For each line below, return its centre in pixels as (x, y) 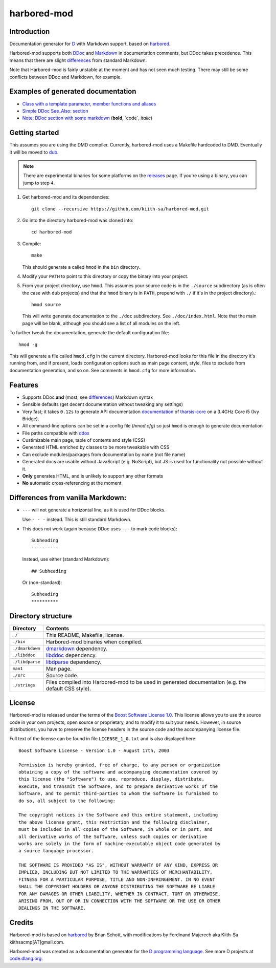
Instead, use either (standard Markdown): (66, 559)
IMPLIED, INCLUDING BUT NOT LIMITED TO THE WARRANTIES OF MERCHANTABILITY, (116, 872)
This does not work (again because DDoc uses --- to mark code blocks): (100, 529)
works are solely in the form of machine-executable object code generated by (120, 844)
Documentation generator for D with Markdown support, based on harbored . (90, 44)
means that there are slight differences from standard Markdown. (78, 60)
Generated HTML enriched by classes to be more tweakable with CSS (96, 447)
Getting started (34, 133)
